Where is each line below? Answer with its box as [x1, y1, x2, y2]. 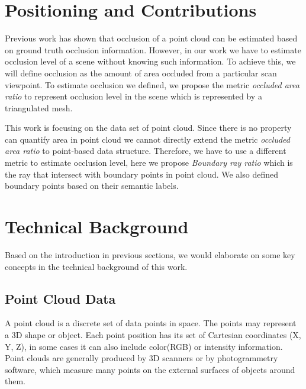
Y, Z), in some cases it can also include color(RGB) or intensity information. [5, 340, 283, 352]
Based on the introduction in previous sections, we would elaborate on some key [5, 248, 295, 261]
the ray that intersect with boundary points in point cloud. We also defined [5, 168, 279, 180]
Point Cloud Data [5, 289, 116, 307]
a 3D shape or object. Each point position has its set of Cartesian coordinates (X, [5, 328, 301, 340]
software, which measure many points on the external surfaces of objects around [5, 363, 295, 375]
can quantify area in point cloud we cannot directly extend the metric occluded [5, 133, 290, 145]
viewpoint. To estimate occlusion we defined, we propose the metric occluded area [5, 78, 299, 91]
